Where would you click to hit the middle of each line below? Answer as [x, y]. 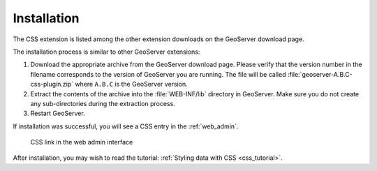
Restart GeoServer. [58, 113]
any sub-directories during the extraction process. [103, 103]
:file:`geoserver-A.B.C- [320, 74]
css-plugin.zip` [52, 84]
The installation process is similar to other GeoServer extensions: [106, 52]
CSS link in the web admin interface [82, 142]
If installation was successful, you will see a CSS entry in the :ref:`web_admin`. [126, 126]
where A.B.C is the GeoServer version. [131, 84]
